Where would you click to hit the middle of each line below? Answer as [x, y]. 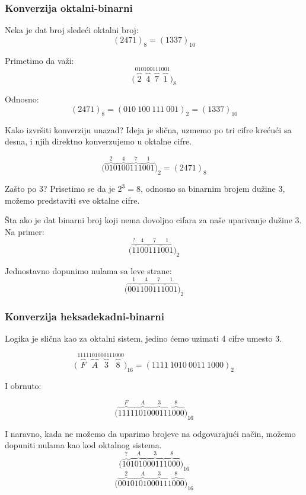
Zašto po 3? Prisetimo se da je [60, 189]
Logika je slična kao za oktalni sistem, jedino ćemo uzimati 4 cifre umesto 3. [144, 338]
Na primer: [25, 232]
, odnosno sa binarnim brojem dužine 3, [213, 189]
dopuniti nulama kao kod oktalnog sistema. [83, 445]
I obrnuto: [23, 385]
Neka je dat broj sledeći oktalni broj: [72, 30]
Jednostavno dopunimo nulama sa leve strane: [88, 270]
